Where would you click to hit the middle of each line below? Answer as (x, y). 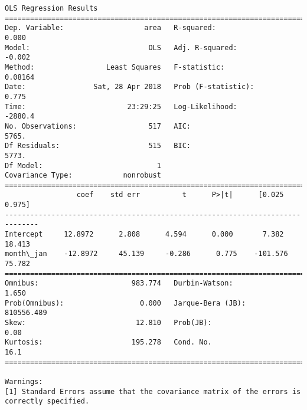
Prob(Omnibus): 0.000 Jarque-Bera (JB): (125, 303)
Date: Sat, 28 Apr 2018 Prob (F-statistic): (130, 87)
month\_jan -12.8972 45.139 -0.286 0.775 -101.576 (146, 254)
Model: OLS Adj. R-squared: (121, 47)
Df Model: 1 (83, 165)
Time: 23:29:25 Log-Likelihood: (121, 106)
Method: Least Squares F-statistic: (115, 67)
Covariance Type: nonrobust (83, 176)
